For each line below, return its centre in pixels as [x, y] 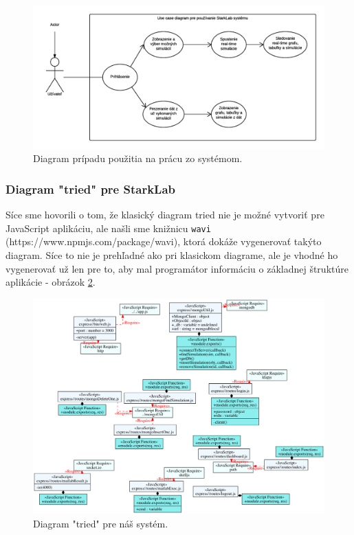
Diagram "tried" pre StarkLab [91, 189]
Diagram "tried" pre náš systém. [101, 523]
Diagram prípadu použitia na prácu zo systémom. [138, 158]
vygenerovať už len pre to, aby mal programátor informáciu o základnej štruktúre [177, 268]
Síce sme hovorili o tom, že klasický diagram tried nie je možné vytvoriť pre [165, 215]
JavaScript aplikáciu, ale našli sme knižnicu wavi [108, 228]
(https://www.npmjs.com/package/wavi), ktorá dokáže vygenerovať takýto [164, 241]
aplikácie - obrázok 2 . [51, 282]
